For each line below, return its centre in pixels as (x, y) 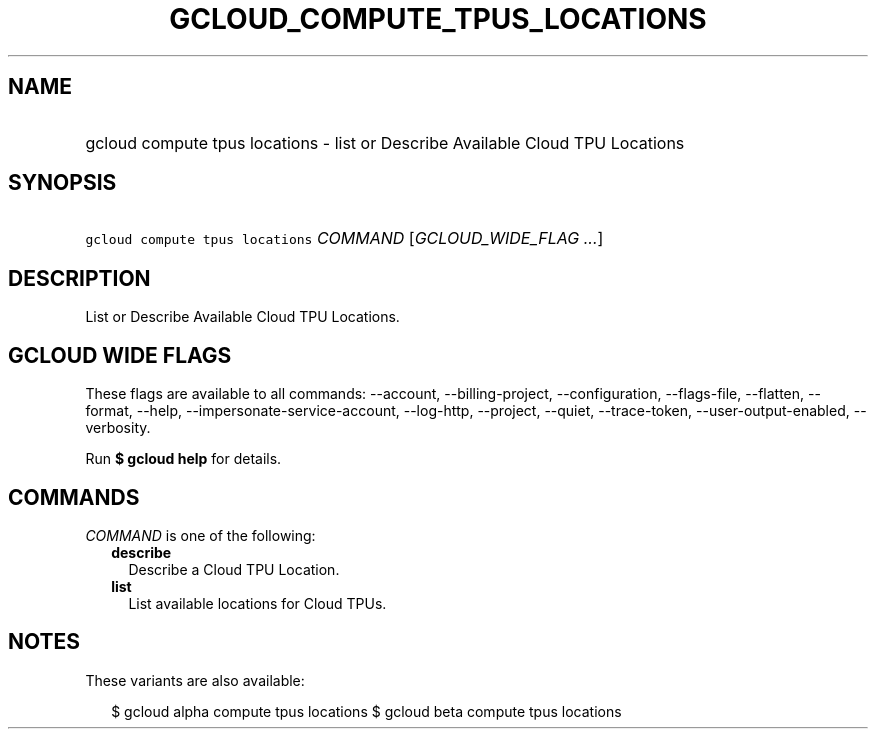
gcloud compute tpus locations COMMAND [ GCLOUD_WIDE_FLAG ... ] (344, 238)
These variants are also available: (195, 680)
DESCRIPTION (79, 278)
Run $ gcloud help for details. (183, 459)
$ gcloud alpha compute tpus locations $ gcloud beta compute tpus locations (366, 711)
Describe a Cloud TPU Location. (234, 569)
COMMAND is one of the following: (200, 535)
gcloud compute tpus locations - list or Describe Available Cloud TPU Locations (385, 142)
